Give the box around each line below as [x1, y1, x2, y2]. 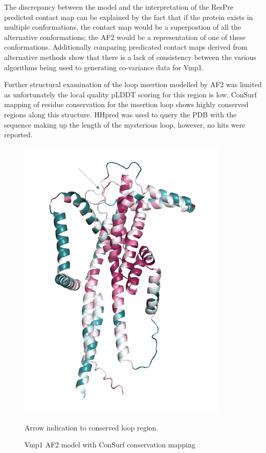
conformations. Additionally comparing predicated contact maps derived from [4, 42, 248, 52]
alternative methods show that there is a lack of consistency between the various [4, 51, 256, 62]
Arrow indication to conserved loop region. [25, 422, 159, 433]
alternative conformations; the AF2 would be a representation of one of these [4, 31, 246, 42]
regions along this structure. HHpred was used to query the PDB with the [4, 109, 237, 119]
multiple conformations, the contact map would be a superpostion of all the [4, 22, 241, 32]
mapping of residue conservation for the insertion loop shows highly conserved [4, 99, 249, 110]
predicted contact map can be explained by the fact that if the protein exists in [4, 11, 253, 22]
